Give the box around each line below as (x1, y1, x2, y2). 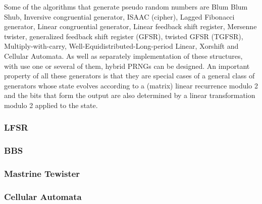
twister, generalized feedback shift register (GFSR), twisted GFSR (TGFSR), (4, 31, 243, 41)
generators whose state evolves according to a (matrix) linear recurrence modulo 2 (4, 80, 258, 90)
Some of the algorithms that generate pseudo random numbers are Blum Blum (4, 2, 248, 12)
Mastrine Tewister (4, 167, 80, 180)
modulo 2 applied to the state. (4, 99, 98, 110)
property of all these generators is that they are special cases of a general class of (4, 70, 255, 81)
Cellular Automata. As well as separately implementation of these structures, (4, 50, 243, 61)
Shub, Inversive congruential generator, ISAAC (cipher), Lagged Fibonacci (4, 11, 235, 22)
